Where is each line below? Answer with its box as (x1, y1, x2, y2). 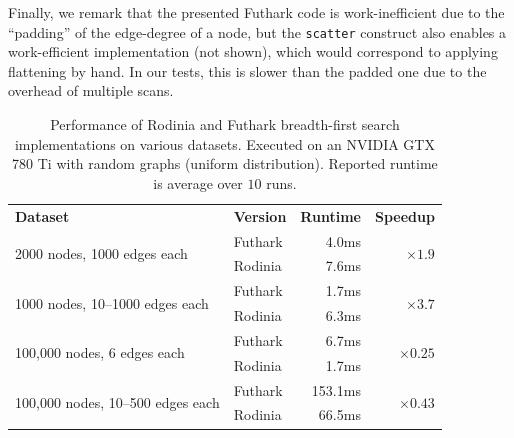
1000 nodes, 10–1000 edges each (15, 292, 209, 313)
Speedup (374, 205, 435, 226)
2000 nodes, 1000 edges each (15, 242, 188, 263)
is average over (153, 172, 243, 193)
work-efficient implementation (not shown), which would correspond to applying (8, 41, 498, 62)
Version (233, 205, 287, 226)
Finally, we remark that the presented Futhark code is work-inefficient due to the (8, 2, 505, 22)
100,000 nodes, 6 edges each (15, 342, 185, 363)
